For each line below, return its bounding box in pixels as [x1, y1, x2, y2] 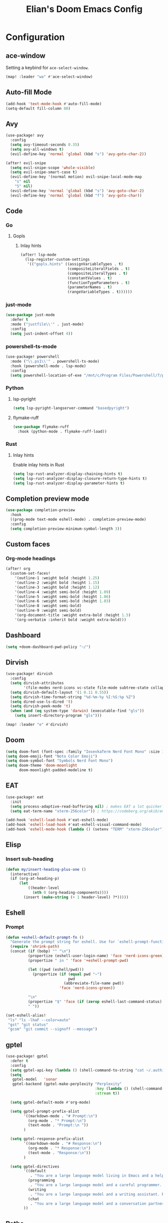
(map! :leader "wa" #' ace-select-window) [5, 74, 93, 79]
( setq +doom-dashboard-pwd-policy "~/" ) [5, 644, 91, 649]
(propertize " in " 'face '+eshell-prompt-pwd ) [27, 958, 129, 963]
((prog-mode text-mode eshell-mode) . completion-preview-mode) [10, 517, 147, 522]
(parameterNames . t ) [67, 285, 113, 290]
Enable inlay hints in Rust [12, 461, 64, 467]
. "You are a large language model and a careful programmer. [30, 1183, 163, 1188]
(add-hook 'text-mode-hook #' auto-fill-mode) [5, 101, 102, 106]
